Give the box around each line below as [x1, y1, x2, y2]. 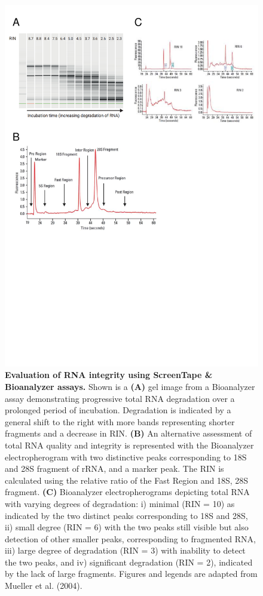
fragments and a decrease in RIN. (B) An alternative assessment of [5, 427, 252, 440]
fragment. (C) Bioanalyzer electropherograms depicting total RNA [5, 486, 250, 498]
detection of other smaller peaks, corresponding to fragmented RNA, [5, 532, 256, 545]
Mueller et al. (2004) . [5, 579, 82, 592]
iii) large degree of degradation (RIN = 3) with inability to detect [5, 544, 246, 557]
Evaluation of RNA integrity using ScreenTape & [5, 368, 213, 381]
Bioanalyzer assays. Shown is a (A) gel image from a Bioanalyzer [5, 380, 255, 392]
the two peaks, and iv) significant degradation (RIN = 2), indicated [5, 555, 253, 568]
